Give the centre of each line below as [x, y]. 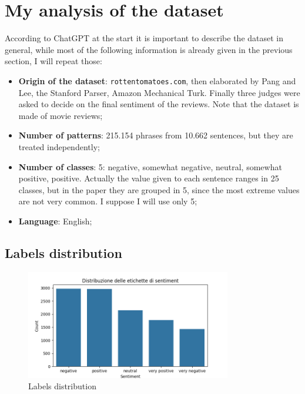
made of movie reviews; [61, 115]
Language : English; [55, 221]
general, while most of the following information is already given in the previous [149, 49]
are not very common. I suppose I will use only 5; [108, 201]
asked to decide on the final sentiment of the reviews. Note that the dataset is [159, 104]
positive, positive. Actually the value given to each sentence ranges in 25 [149, 178]
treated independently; [59, 146]
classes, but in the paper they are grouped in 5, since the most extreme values [159, 189]
